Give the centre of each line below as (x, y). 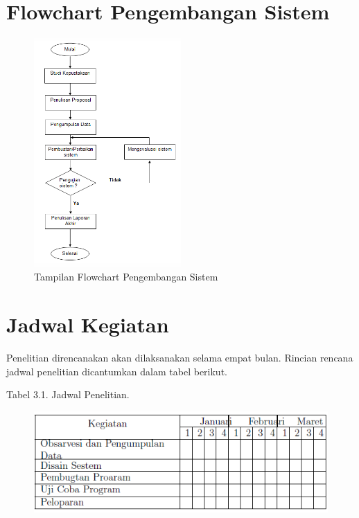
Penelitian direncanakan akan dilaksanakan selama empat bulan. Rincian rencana (180, 357)
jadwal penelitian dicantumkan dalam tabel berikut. (117, 371)
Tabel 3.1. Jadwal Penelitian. (68, 394)
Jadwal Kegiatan (88, 324)
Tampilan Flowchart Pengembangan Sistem (126, 277)
